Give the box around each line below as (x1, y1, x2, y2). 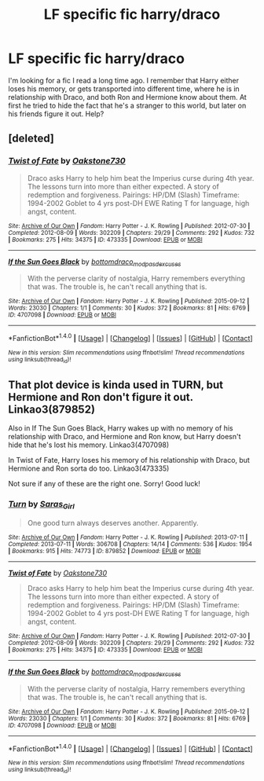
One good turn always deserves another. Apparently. (27, 518, 199, 527)
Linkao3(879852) (8, 402, 96, 416)
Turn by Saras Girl (8, 499, 75, 511)
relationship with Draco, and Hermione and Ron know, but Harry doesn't (8, 432, 241, 442)
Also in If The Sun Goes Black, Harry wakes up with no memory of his (8, 423, 233, 433)
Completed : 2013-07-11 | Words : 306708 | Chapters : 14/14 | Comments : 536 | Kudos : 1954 (8, 540, 253, 548)
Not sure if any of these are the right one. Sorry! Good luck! (8, 479, 200, 489)
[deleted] (8, 132, 55, 145)
